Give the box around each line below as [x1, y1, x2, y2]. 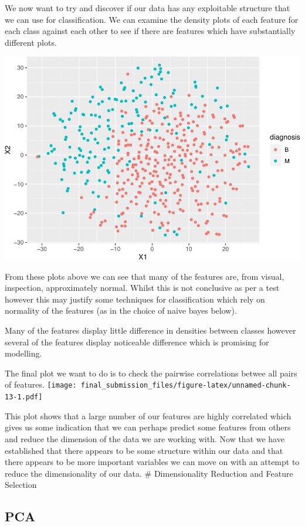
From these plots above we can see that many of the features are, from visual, [5, 270, 284, 282]
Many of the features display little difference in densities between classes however [5, 324, 296, 337]
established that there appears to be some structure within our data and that [5, 444, 283, 456]
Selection [5, 479, 37, 491]
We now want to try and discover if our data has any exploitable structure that [5, 2, 290, 13]
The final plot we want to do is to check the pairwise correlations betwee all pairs [5, 366, 297, 379]
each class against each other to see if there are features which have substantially [5, 25, 296, 37]
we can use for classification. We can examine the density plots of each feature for [5, 13, 299, 25]
